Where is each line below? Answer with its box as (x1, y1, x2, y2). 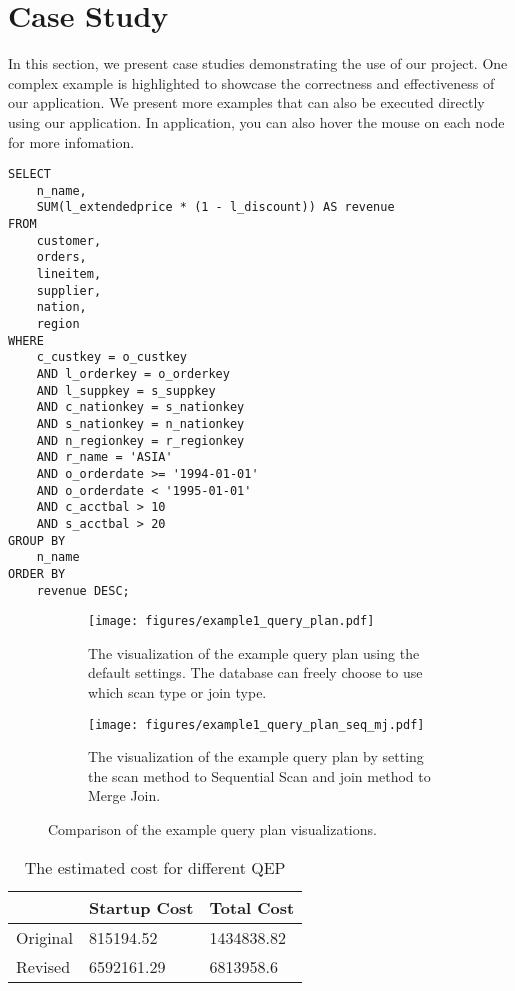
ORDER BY (8, 566, 66, 581)
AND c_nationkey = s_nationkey (36, 400, 245, 415)
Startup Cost (88, 895, 194, 919)
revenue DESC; (36, 583, 130, 598)
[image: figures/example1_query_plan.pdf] (88, 614, 375, 629)
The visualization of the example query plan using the (88, 642, 420, 663)
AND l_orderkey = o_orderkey (36, 366, 230, 381)
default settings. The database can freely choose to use (88, 662, 423, 683)
